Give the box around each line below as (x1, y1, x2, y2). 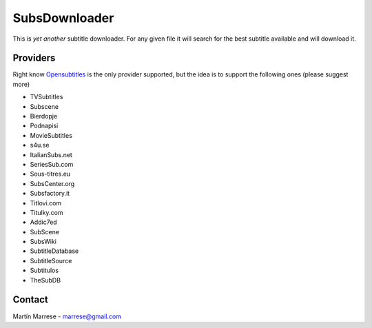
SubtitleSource (30, 256, 72, 265)
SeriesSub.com (30, 160, 74, 168)
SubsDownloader (12, 10, 114, 25)
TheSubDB (30, 276, 61, 284)
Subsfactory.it (30, 189, 70, 198)
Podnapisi (30, 121, 59, 130)
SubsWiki (30, 238, 57, 246)
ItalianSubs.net (30, 150, 72, 158)
